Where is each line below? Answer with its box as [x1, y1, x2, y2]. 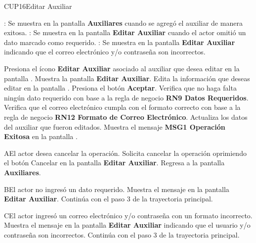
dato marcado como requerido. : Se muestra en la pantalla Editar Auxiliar [4, 37, 235, 47]
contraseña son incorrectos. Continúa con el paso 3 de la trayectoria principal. [4, 229, 240, 240]
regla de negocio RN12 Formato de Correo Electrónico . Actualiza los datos [4, 111, 248, 122]
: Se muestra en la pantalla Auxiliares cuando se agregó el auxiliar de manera [4, 17, 243, 28]
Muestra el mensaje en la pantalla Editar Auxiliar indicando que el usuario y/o [4, 220, 251, 230]
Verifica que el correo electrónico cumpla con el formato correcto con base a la [4, 102, 241, 112]
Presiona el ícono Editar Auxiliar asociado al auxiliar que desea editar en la [4, 63, 240, 73]
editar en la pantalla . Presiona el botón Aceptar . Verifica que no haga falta [4, 83, 237, 93]
